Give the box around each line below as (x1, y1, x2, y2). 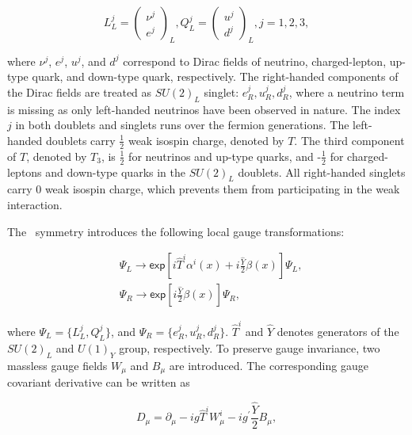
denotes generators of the (277, 322, 399, 339)
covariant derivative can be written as (7, 374, 190, 391)
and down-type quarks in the (45, 163, 185, 180)
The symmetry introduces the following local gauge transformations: (7, 223, 345, 239)
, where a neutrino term (288, 83, 405, 100)
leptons (7, 163, 42, 180)
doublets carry (46, 132, 116, 148)
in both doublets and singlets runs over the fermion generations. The (15, 116, 349, 133)
